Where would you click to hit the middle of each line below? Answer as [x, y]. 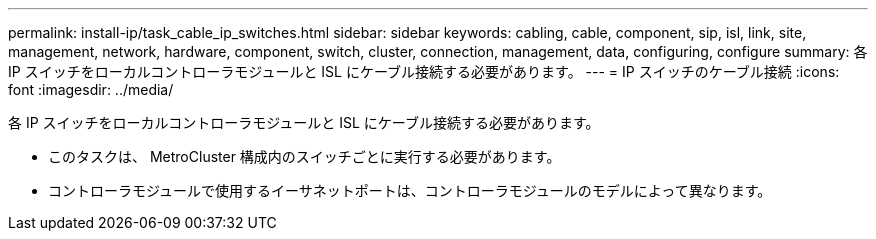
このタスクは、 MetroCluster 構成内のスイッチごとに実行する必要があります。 [304, 156]
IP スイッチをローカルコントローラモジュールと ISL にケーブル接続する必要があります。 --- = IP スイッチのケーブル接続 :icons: [424, 71]
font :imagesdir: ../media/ [91, 89]
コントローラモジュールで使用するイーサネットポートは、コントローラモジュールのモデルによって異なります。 [410, 190]
